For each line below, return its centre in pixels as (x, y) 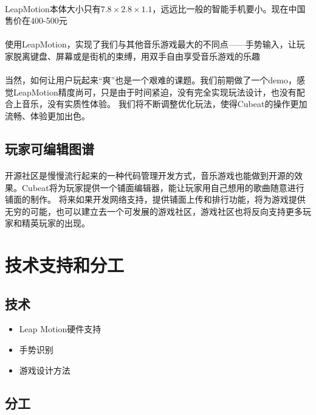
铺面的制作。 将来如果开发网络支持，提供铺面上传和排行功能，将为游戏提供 (155, 199)
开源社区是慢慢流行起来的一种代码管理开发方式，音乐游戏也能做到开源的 (149, 175)
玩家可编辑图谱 (50, 148)
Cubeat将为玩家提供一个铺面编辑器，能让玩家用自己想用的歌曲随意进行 (163, 187)
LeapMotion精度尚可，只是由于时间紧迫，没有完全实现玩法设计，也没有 (155, 92)
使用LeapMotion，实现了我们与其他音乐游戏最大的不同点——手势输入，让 (151, 44)
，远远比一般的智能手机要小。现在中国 (229, 8)
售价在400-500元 (36, 20)
